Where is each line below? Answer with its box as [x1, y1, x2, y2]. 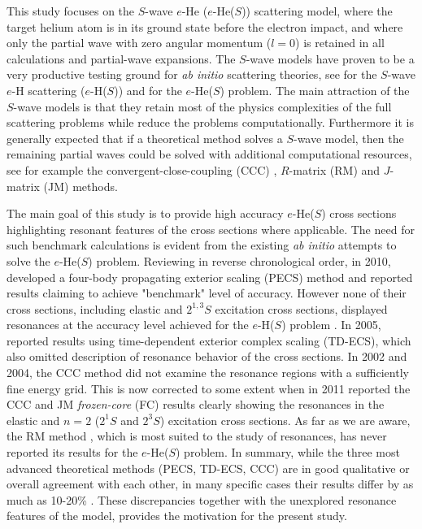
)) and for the [114, 81, 182, 98]
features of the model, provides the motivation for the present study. [7, 507, 347, 524]
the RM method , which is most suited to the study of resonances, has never [7, 427, 387, 444]
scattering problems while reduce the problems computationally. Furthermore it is [7, 114, 414, 131]
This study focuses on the [7, 2, 135, 19]
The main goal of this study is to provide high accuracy [7, 205, 284, 222]
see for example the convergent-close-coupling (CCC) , [7, 161, 277, 178]
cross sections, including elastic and [7, 300, 183, 317]
